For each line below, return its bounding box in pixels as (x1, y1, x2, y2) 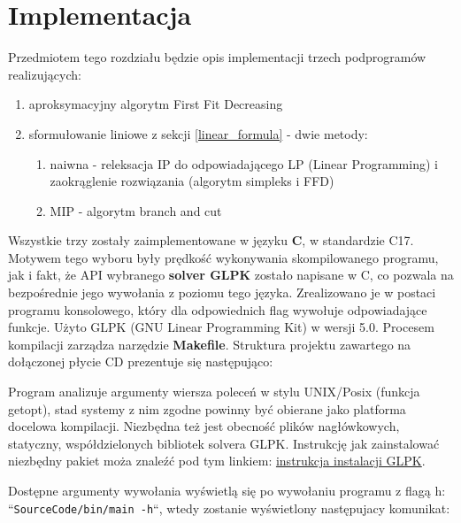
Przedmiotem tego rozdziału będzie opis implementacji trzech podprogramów (8, 48, 426, 66)
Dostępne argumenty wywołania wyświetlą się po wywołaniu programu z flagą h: (8, 481, 446, 499)
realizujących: (8, 65, 81, 83)
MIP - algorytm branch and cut (50, 201, 222, 219)
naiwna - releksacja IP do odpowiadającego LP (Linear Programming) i (50, 154, 438, 173)
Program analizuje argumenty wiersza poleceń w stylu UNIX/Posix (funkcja (8, 382, 420, 401)
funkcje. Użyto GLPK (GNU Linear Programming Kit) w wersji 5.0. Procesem (8, 318, 434, 336)
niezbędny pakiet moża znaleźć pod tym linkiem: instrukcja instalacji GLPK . (8, 451, 426, 470)
